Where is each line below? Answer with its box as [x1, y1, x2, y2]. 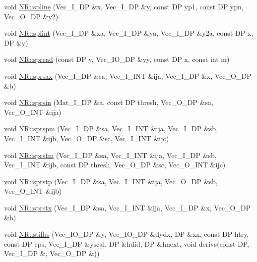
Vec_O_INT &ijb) [4, 186, 62, 196]
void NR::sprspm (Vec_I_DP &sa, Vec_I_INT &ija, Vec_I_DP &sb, [4, 123, 218, 134]
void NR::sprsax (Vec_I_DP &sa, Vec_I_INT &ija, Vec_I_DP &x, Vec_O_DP [4, 70, 252, 81]
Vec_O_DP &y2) [4, 11, 59, 21]
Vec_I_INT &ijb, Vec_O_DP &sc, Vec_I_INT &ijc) [4, 133, 169, 143]
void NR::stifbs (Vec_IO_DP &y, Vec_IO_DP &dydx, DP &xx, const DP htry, [4, 229, 249, 239]
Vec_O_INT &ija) [4, 106, 62, 117]
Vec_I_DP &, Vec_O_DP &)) [4, 248, 100, 259]
